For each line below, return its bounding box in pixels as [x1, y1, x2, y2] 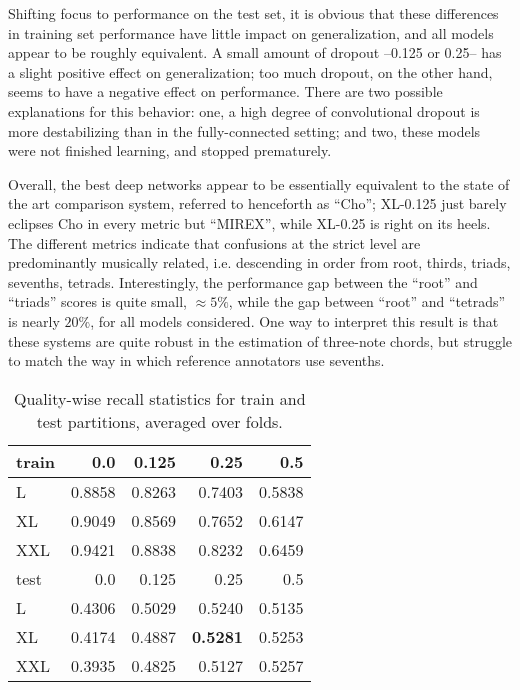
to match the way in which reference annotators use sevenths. [8, 350, 385, 371]
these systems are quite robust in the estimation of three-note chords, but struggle [8, 330, 512, 351]
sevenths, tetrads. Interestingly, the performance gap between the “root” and [8, 271, 478, 292]
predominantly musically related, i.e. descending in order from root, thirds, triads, [8, 252, 511, 273]
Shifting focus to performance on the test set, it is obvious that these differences [8, 3, 499, 23]
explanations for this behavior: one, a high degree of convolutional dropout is [8, 100, 480, 121]
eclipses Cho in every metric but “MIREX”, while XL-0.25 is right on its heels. [8, 212, 491, 233]
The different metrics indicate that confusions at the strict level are [8, 232, 421, 253]
